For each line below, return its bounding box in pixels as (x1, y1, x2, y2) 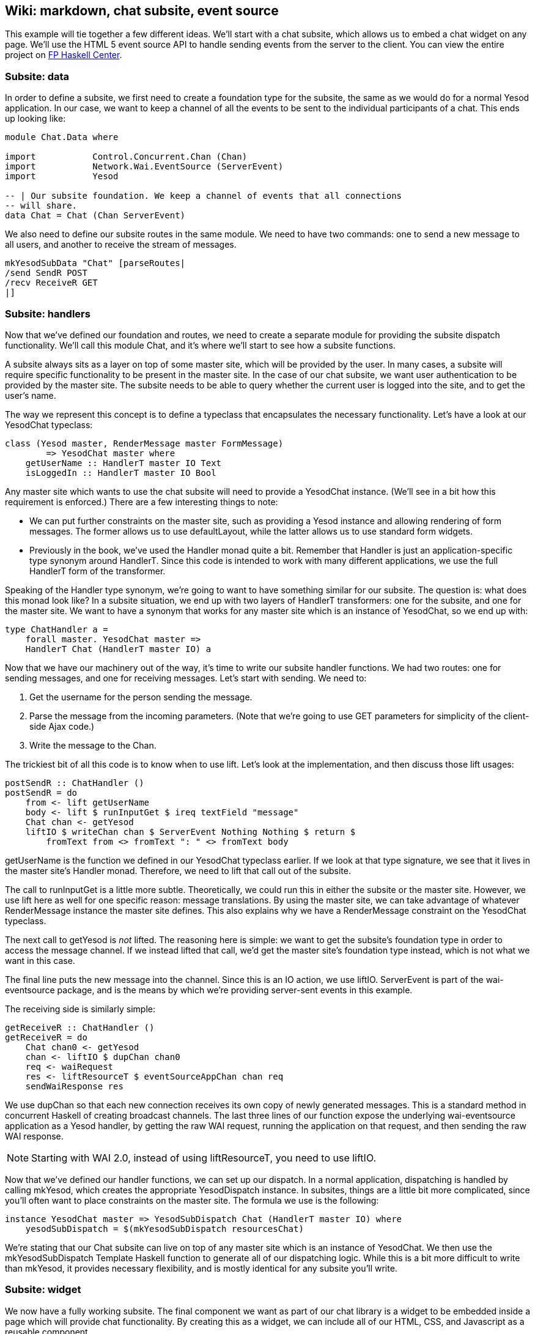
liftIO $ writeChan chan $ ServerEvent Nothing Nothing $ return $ (25, 826, 356, 837)
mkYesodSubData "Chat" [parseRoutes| (5, 258, 186, 269)
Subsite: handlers (5, 307, 90, 320)
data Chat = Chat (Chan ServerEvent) (5, 210, 186, 221)
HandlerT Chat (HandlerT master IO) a (25, 643, 212, 654)
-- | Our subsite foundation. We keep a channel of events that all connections (5, 191, 402, 201)
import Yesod (5, 171, 119, 182)
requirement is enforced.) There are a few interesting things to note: (5, 496, 278, 507)
